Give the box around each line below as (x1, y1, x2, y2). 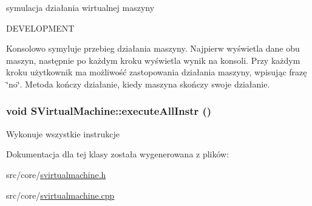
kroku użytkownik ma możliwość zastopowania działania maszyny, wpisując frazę (6, 66, 307, 78)
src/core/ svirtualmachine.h (6, 168, 106, 180)
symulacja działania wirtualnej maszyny (6, 1, 155, 13)
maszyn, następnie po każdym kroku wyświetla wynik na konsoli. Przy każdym (6, 53, 300, 66)
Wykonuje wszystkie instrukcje (6, 127, 120, 140)
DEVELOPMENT (6, 21, 75, 34)
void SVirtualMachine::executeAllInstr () (6, 103, 212, 118)
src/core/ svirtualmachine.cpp (6, 188, 115, 201)
